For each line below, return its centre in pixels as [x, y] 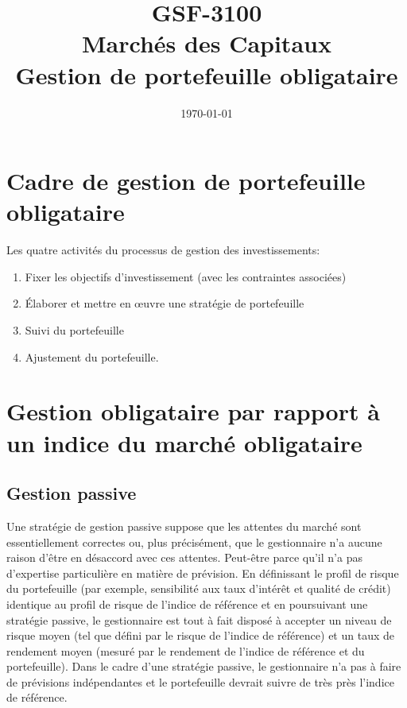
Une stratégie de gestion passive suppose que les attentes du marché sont [184, 526]
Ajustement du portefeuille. [92, 356]
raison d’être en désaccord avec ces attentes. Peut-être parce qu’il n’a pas [184, 557]
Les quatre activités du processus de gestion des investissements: [163, 250]
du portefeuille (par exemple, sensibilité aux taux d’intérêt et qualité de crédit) [199, 588]
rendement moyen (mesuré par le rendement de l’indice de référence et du [186, 650]
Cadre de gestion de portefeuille [186, 181]
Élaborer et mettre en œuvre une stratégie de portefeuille [165, 303]
